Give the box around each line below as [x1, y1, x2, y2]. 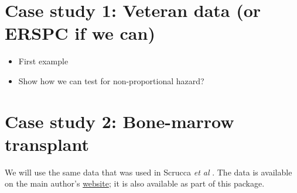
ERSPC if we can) [5, 21, 155, 45]
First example [18, 55, 69, 67]
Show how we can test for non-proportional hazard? [18, 74, 204, 87]
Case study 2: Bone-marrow [5, 109, 234, 133]
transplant [5, 132, 90, 156]
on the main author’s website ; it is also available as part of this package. [5, 177, 265, 189]
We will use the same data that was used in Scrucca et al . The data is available [5, 166, 292, 178]
